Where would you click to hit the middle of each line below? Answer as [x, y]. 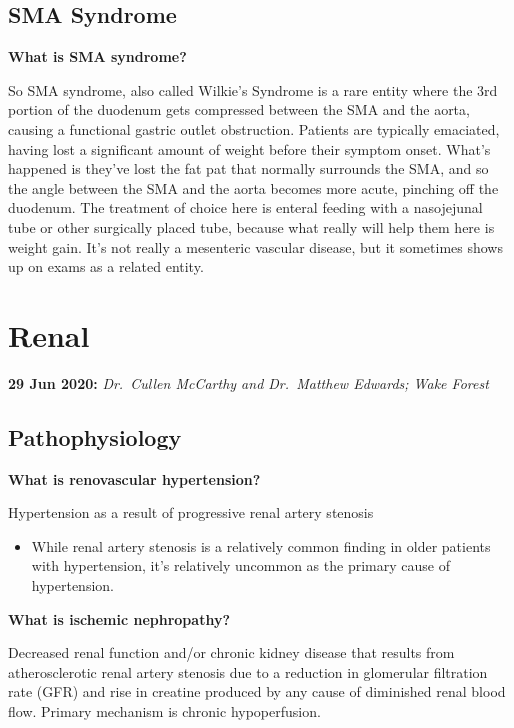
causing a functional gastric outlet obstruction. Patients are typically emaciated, [254, 128]
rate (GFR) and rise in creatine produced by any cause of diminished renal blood [257, 691]
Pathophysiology [95, 436]
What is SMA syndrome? [97, 56]
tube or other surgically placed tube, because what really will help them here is [251, 226]
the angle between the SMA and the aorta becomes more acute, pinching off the [253, 187]
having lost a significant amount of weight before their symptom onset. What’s [249, 148]
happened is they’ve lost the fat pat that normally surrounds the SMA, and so [248, 168]
